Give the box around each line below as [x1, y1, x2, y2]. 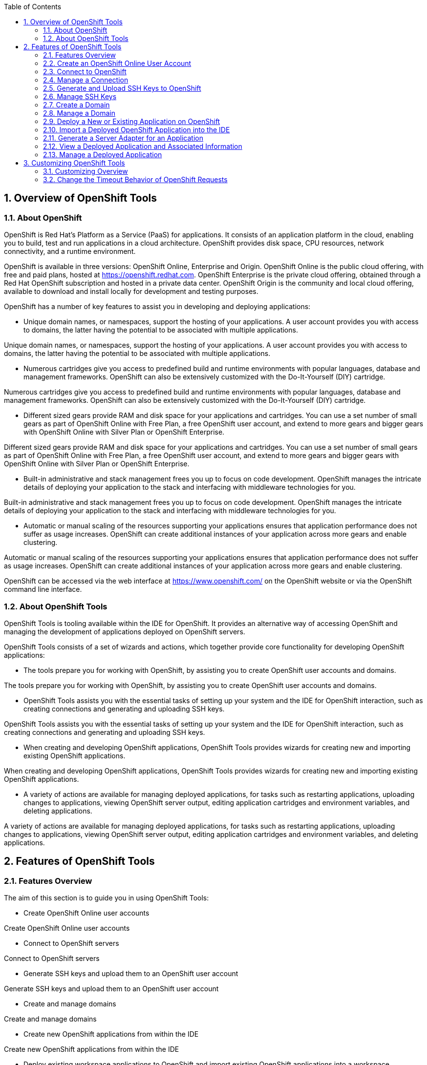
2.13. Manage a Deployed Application [43, 150, 162, 159]
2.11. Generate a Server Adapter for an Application [43, 134, 203, 142]
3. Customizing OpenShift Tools [23, 159, 125, 167]
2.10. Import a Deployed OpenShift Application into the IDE [43, 125, 230, 134]
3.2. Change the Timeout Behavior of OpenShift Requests [43, 175, 228, 184]
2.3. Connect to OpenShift [43, 67, 127, 76]
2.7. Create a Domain [43, 101, 110, 109]
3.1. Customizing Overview [43, 167, 128, 175]
